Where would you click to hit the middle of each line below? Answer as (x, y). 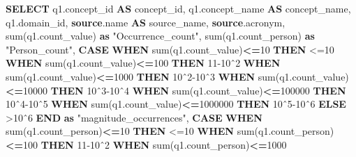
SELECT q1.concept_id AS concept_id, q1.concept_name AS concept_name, (178, 8)
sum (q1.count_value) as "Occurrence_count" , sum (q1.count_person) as (160, 36)
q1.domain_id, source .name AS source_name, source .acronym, (146, 22)
